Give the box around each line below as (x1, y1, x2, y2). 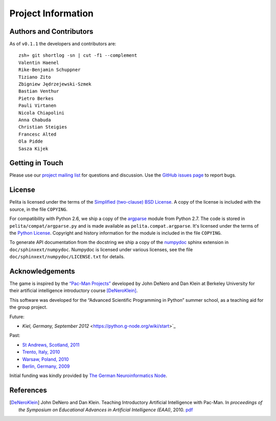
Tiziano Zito (18, 74, 51, 80)
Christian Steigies (18, 124, 67, 130)
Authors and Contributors (9, 27, 94, 36)
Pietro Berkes (18, 95, 54, 101)
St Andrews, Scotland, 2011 (22, 342, 80, 348)
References (9, 386, 47, 395)
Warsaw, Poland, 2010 (22, 356, 69, 362)
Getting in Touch (9, 159, 63, 167)
